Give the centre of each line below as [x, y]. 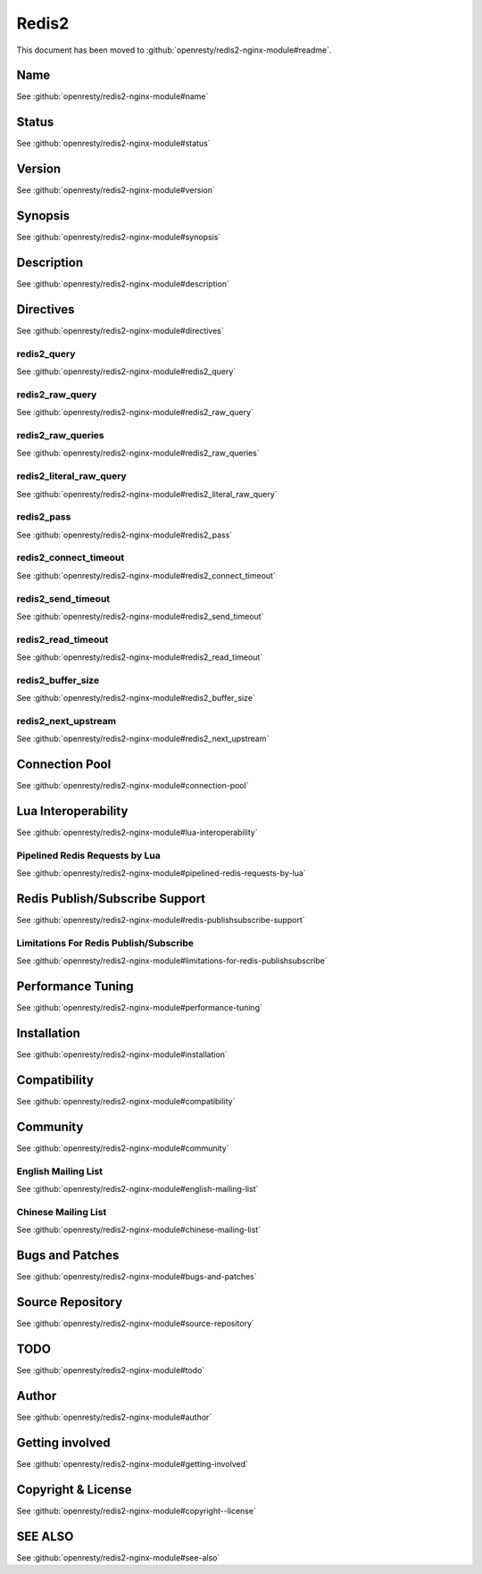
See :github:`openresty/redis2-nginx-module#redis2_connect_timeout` [146, 575]
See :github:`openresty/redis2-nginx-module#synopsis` [119, 237]
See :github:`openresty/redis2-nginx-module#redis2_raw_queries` [138, 453]
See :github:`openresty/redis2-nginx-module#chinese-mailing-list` [139, 1230]
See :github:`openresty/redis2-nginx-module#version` [116, 190]
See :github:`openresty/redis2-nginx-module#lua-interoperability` [137, 833]
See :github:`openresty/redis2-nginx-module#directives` [120, 330]
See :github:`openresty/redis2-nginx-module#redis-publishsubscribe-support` [161, 920]
